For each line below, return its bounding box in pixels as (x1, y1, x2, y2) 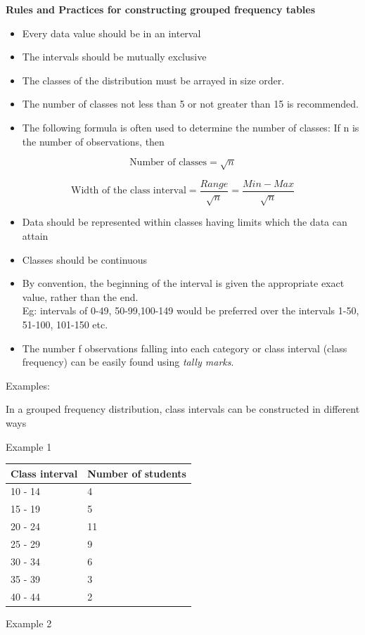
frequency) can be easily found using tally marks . (22, 354, 234, 369)
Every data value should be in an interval (22, 25, 201, 40)
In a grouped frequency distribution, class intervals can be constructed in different (6, 402, 360, 416)
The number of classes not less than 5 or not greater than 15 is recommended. (22, 96, 359, 111)
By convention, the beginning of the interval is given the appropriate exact (22, 276, 345, 290)
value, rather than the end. (22, 289, 139, 304)
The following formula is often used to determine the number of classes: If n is (22, 120, 359, 134)
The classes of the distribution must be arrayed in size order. (22, 72, 285, 87)
